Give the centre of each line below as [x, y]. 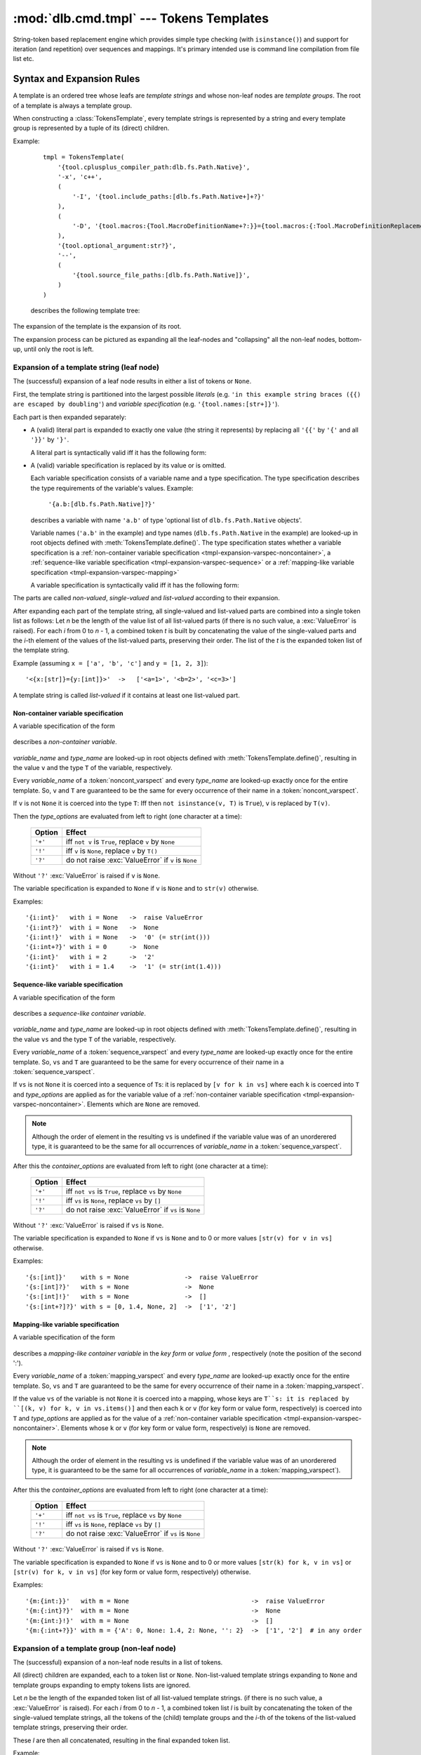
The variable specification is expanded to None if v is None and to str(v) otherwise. [136, 889]
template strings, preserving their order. [71, 1728]
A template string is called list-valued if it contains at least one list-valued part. [126, 695]
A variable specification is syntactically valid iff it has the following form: [135, 585]
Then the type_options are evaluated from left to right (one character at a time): [127, 816]
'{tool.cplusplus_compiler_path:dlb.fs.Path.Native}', [154, 167]
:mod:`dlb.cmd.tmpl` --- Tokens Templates [141, 18]
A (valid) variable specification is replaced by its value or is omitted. [128, 465]
